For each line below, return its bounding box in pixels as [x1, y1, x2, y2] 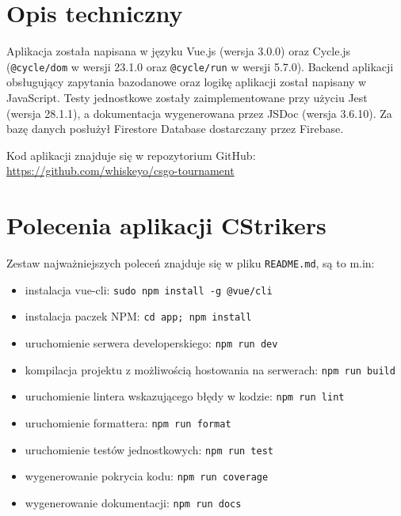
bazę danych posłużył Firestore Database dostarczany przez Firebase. [6, 120, 344, 137]
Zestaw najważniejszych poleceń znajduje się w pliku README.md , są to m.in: [6, 255, 375, 271]
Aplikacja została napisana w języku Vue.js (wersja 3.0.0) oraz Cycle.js [6, 43, 351, 59]
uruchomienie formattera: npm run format [25, 415, 231, 431]
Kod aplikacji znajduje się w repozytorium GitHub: [6, 146, 256, 163]
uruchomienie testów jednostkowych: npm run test [25, 441, 273, 457]
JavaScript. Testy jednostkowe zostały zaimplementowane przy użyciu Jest [6, 89, 368, 105]
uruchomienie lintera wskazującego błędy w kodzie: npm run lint [25, 388, 345, 404]
